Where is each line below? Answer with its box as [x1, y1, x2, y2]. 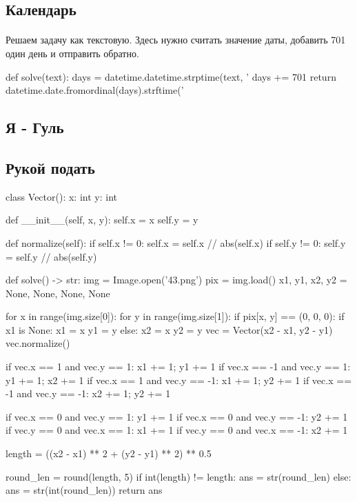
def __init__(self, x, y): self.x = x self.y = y [6, 212, 198, 227]
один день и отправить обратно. [6, 46, 139, 60]
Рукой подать [6, 157, 95, 178]
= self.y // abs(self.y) [6, 249, 97, 263]
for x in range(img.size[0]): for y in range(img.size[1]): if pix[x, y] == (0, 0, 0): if [6, 309, 345, 323]
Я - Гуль [6, 117, 64, 138]
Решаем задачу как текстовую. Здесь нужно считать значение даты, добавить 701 [6, 32, 346, 47]
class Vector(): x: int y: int [6, 189, 117, 203]
